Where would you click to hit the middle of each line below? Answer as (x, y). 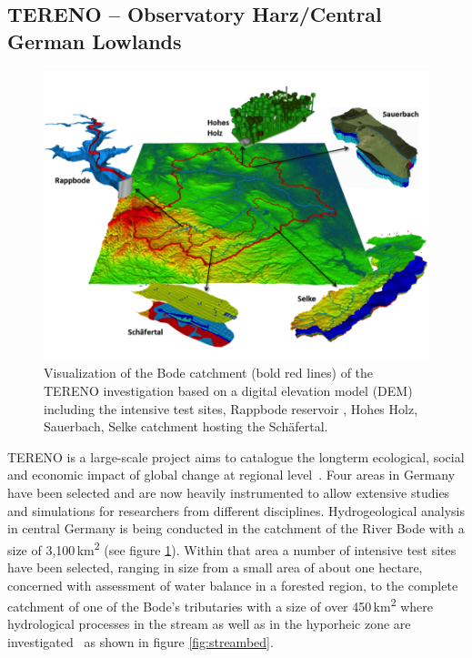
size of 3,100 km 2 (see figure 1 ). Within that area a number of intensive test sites (232, 548)
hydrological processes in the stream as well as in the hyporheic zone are (209, 624)
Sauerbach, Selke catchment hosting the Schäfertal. (186, 426)
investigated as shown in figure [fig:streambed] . (141, 642)
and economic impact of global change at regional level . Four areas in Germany (231, 475)
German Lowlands (95, 40)
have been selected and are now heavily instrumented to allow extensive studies (229, 492)
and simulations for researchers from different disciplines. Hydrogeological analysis (236, 510)
